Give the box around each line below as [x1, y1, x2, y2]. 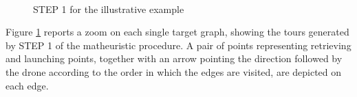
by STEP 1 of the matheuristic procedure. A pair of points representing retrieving [6, 38, 351, 52]
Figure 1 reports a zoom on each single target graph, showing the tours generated [6, 25, 349, 39]
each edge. [6, 78, 49, 92]
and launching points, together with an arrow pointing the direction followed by [6, 51, 343, 66]
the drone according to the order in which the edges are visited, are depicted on [6, 64, 342, 79]
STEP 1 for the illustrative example [33, 1, 184, 16]
